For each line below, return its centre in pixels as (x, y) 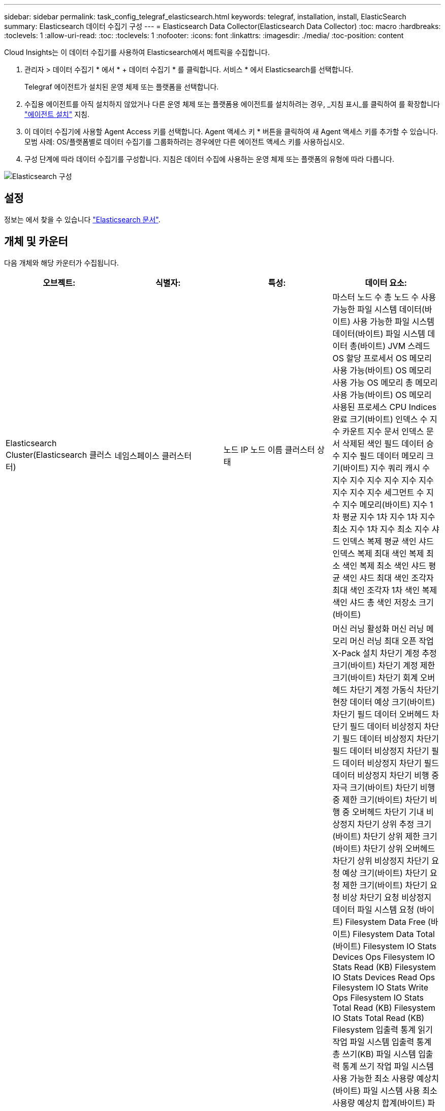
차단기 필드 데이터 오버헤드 (381, 714)
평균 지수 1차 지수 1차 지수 (389, 517)
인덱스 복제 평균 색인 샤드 (388, 541)
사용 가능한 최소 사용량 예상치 (386, 1078)
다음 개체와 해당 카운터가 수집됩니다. (61, 262)
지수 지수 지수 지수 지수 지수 (383, 480)
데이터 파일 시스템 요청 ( (376, 909)
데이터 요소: (386, 283)
